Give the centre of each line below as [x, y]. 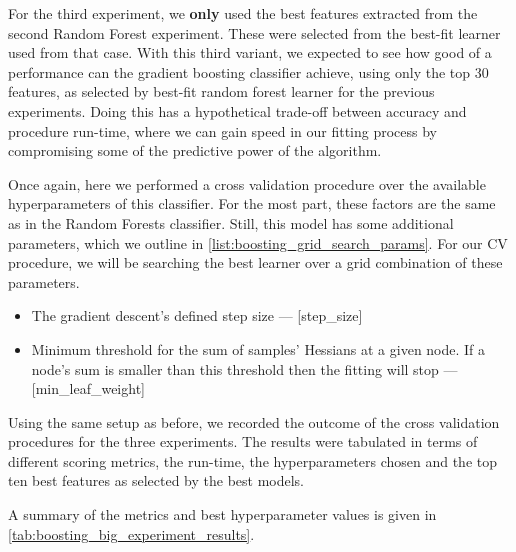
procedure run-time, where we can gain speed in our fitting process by [223, 130]
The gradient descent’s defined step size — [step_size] [197, 315]
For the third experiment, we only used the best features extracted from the [243, 13]
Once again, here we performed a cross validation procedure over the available [247, 183]
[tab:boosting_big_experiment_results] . [131, 533]
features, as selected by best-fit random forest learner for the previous [221, 91]
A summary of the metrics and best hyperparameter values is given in [222, 514]
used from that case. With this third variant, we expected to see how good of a [250, 52]
